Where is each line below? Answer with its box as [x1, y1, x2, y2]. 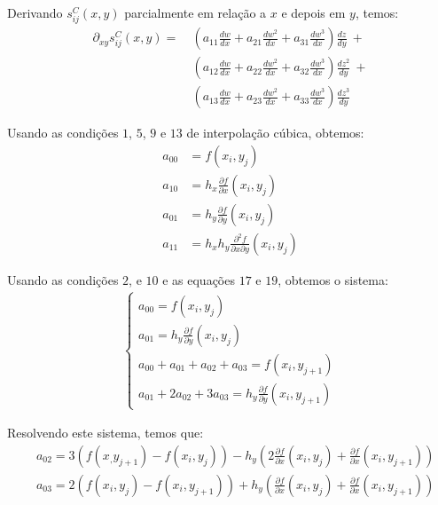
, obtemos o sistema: [278, 270, 388, 288]
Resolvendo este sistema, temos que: [7, 423, 204, 442]
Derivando [7, 4, 63, 21]
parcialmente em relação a [124, 4, 267, 21]
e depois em [281, 4, 346, 21]
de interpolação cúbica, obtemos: [186, 123, 364, 142]
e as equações [162, 270, 235, 288]
